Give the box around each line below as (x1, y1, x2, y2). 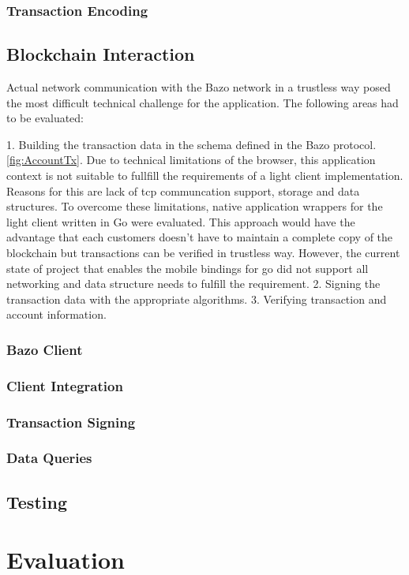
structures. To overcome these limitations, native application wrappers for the (6, 198, 383, 215)
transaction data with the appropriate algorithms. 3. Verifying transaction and (6, 290, 387, 307)
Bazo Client (6, 339, 83, 359)
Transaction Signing (6, 412, 136, 431)
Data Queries (6, 448, 92, 468)
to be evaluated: (6, 110, 84, 126)
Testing (6, 489, 67, 513)
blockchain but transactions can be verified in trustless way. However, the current (6, 244, 400, 260)
